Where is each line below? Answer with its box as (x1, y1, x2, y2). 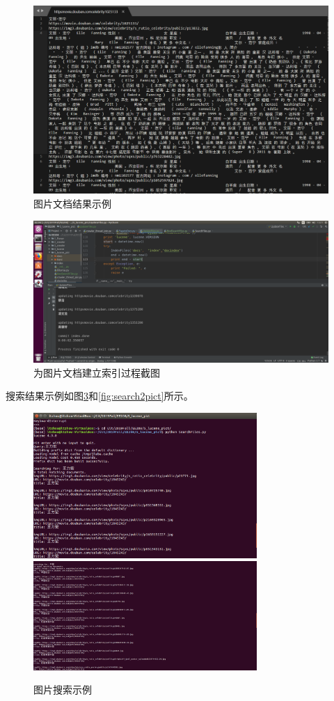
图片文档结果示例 (33, 196, 111, 210)
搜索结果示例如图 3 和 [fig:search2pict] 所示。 (6, 388, 193, 403)
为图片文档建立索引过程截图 (33, 365, 160, 379)
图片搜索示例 (33, 682, 92, 697)
